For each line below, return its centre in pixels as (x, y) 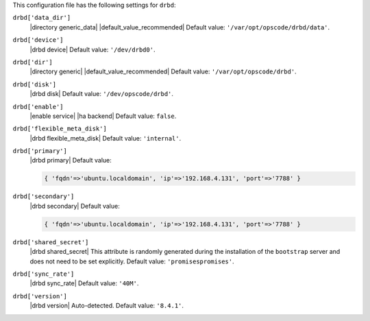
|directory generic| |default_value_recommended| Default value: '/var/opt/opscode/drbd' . (163, 71)
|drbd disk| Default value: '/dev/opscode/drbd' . (102, 94)
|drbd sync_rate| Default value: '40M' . (84, 283)
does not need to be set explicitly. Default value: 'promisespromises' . (132, 261)
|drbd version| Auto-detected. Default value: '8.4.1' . (107, 306)
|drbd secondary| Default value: (75, 206)
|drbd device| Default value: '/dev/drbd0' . (92, 49)
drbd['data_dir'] (42, 18)
